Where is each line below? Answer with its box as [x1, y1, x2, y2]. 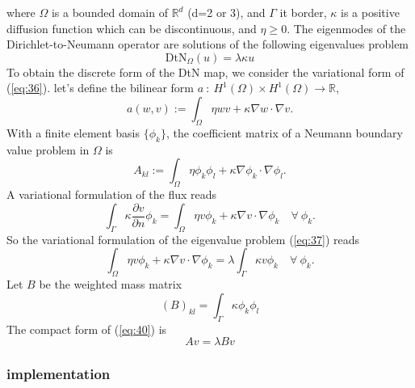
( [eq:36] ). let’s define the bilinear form [6, 79, 194, 96]
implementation [6, 364, 111, 384]
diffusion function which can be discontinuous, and [6, 19, 257, 36]
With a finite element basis [6, 124, 140, 141]
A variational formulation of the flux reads [6, 185, 217, 202]
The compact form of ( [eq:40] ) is [6, 320, 167, 337]
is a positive [341, 4, 400, 20]
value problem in [6, 141, 90, 158]
